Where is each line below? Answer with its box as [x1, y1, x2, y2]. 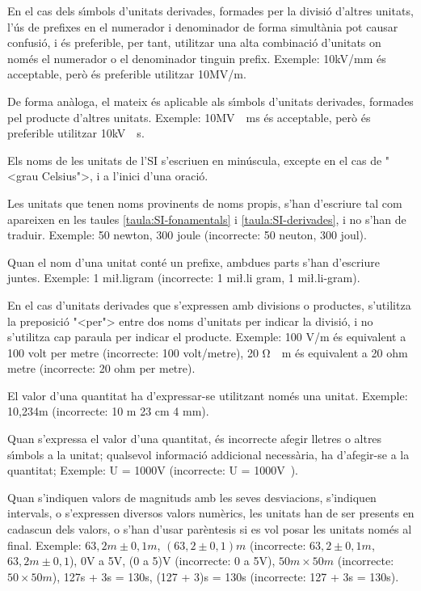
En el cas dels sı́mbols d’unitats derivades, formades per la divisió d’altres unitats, [7, 2, 414, 19]
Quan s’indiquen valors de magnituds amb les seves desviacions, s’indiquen [7, 488, 377, 505]
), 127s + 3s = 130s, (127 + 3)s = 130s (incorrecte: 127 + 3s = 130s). [52, 568, 399, 585]
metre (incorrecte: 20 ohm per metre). [7, 360, 196, 377]
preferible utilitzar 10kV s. [7, 125, 145, 141]
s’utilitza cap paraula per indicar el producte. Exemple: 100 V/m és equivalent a [7, 328, 406, 345]
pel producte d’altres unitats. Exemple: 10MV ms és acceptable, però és [7, 108, 371, 125]
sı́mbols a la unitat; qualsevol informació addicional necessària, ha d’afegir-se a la [7, 445, 410, 462]
